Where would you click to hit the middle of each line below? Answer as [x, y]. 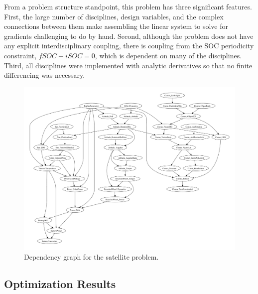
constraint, [20, 55]
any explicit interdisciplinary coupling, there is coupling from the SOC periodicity [129, 46]
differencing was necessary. [45, 75]
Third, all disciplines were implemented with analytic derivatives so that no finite [128, 65]
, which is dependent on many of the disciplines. [168, 55]
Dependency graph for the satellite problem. [91, 257]
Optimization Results [60, 284]
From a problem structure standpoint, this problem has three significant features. [128, 6]
